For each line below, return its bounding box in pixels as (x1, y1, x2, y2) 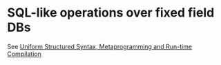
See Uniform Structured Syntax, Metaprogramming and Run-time (7, 42, 192, 50)
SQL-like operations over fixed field (7, 5, 215, 21)
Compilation (7, 50, 41, 58)
